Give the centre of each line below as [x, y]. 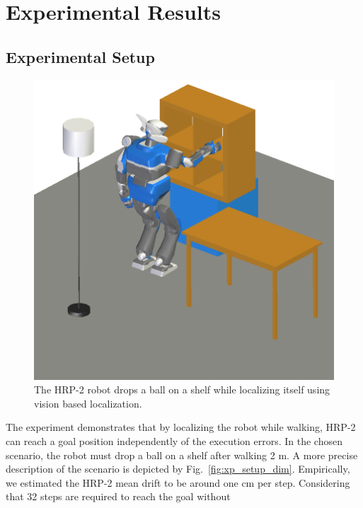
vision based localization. [88, 403]
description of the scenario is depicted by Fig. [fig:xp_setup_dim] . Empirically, [178, 469]
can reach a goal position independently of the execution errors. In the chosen [174, 440]
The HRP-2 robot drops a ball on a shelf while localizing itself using [182, 389]
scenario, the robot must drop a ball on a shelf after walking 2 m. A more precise [182, 455]
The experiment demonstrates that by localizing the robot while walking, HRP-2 [181, 427]
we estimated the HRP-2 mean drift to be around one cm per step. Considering [178, 482]
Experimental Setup [80, 56]
